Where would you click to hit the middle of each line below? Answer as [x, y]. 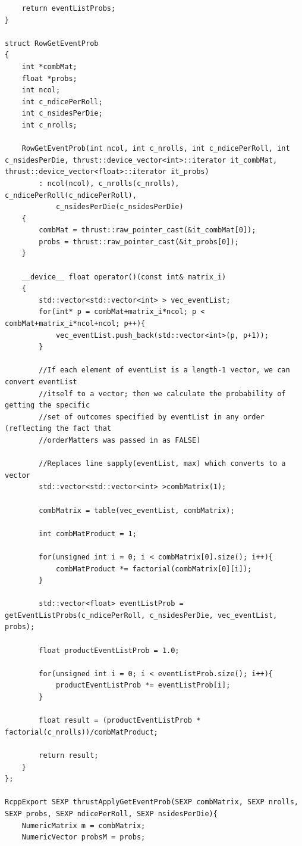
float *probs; [49, 78]
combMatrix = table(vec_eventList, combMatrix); [137, 510]
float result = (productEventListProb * [120, 721]
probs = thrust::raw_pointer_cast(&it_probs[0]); [139, 242]
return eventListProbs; [69, 8]
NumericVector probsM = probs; [84, 837]
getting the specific [48, 405]
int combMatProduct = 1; [88, 534]
